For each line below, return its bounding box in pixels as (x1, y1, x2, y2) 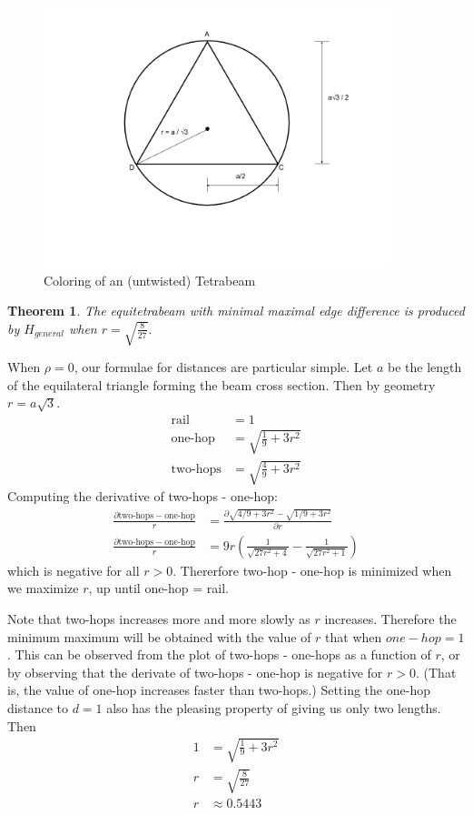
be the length (387, 357, 462, 377)
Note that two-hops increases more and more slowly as (7, 609, 310, 629)
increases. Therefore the (324, 609, 457, 629)
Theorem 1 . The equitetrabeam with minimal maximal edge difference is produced (7, 301, 465, 320)
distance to (7, 699, 68, 718)
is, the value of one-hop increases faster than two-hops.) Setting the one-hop (7, 680, 430, 699)
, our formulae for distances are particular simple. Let (74, 357, 373, 377)
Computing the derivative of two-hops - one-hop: (7, 487, 279, 506)
